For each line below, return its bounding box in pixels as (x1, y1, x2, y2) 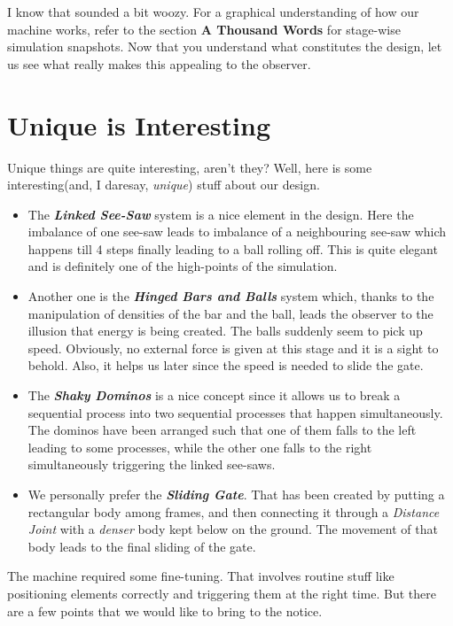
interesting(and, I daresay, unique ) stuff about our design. (7, 175, 320, 194)
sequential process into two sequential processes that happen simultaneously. (27, 403, 443, 421)
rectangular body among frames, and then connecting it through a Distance (27, 502, 440, 521)
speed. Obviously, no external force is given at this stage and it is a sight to (27, 338, 439, 357)
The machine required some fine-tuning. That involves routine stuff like (7, 567, 394, 585)
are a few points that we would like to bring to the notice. (7, 601, 323, 620)
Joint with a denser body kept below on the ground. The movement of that (27, 520, 438, 538)
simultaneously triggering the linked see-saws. (27, 455, 276, 474)
